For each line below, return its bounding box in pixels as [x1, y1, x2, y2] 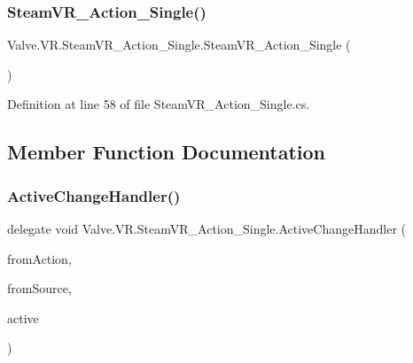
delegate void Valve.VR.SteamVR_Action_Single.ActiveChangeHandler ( [7, 220, 407, 237]
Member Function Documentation [7, 138, 326, 166]
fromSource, [7, 279, 72, 297]
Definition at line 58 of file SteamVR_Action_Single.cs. [7, 95, 310, 113]
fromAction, [7, 249, 72, 267]
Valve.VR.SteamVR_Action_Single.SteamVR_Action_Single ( [7, 35, 351, 54]
